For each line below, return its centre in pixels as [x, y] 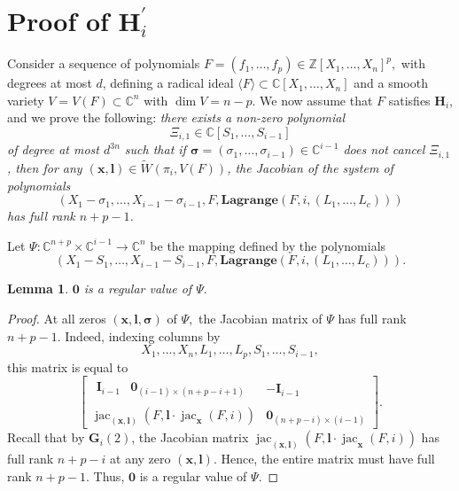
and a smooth [391, 83]
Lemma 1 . [38, 288]
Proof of [58, 21]
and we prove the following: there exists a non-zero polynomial [176, 117]
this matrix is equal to [68, 366]
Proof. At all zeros [57, 318]
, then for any [45, 168]
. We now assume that [312, 100]
